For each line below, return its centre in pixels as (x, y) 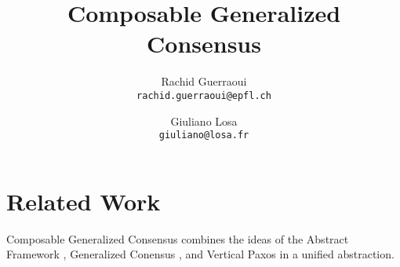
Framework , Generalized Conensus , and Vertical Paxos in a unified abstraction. (200, 254)
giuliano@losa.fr (204, 135)
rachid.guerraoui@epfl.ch (204, 95)
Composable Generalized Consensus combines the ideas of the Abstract (178, 238)
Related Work (84, 201)
